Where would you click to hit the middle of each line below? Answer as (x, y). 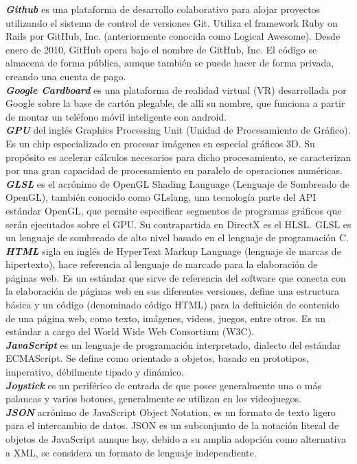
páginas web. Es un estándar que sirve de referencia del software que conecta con (176, 277)
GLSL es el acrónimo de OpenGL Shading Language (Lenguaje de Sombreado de (177, 183)
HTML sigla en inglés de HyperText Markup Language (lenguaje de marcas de (173, 251)
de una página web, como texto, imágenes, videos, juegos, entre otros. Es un (166, 318)
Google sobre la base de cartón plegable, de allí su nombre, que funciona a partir (175, 103)
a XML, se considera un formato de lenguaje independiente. (131, 452)
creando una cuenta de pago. (66, 76)
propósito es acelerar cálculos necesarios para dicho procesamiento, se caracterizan (178, 157)
